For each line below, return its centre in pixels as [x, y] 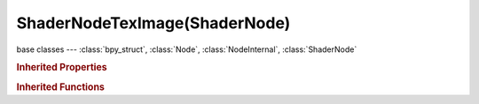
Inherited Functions [61, 86]
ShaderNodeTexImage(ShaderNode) [153, 23]
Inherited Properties [62, 68]
